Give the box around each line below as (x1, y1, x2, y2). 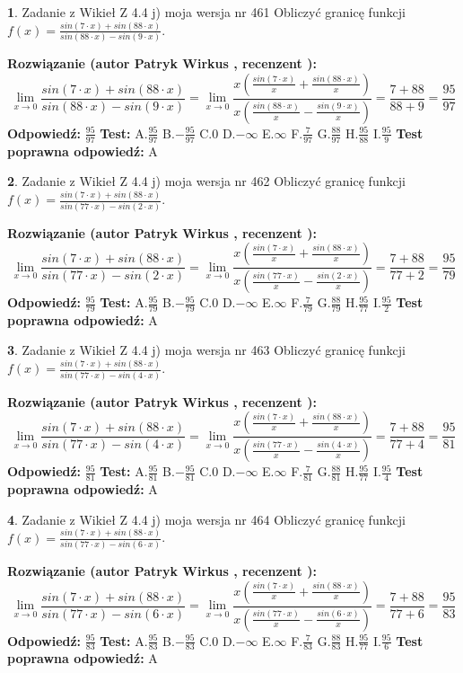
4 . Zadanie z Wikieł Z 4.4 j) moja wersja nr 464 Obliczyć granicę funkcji (7, 509, 406, 528)
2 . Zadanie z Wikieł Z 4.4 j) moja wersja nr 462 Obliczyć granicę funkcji (7, 172, 406, 190)
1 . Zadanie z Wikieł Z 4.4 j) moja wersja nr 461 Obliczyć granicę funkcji (7, 3, 406, 21)
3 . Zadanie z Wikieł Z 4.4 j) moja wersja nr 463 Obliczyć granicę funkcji (7, 341, 406, 359)
